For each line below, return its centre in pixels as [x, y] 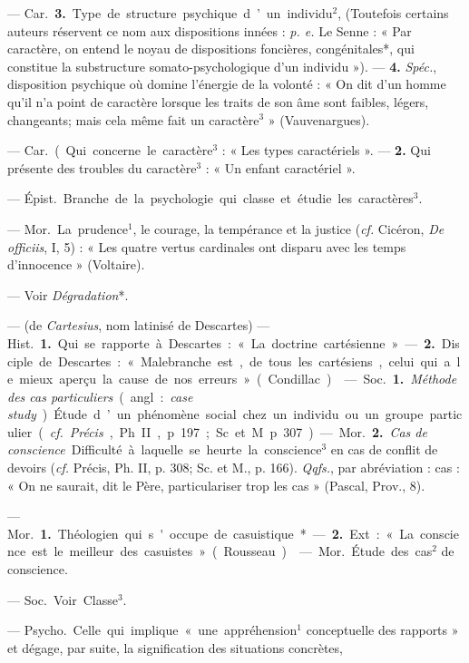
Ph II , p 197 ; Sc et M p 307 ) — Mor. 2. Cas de [273, 431]
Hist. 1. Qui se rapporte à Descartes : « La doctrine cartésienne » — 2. [221, 342]
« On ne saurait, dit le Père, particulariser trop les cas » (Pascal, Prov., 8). [216, 485]
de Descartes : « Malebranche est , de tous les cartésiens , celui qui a [244, 361]
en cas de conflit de [384, 449]
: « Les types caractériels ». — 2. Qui [326, 150]
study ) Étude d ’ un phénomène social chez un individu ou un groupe [215, 414]
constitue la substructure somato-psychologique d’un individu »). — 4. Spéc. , [222, 66]
